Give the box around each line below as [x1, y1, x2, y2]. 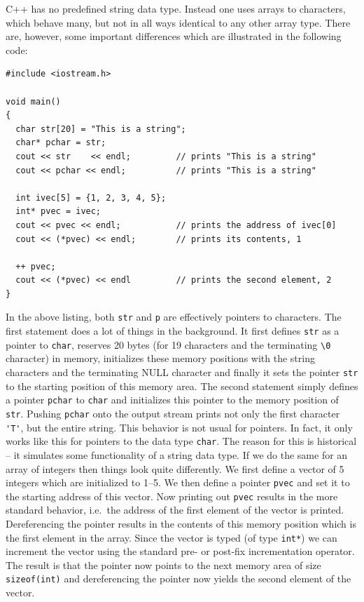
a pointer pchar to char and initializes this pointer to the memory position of [6, 392, 339, 407]
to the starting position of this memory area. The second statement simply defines [6, 378, 358, 393]
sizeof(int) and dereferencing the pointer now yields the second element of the [6, 571, 351, 586]
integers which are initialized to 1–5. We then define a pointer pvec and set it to [6, 475, 350, 490]
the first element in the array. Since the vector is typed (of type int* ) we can [6, 530, 337, 544]
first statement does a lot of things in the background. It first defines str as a [6, 323, 339, 338]
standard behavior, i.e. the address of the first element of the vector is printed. [6, 502, 344, 517]
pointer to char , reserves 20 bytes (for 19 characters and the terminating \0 [6, 337, 331, 352]
